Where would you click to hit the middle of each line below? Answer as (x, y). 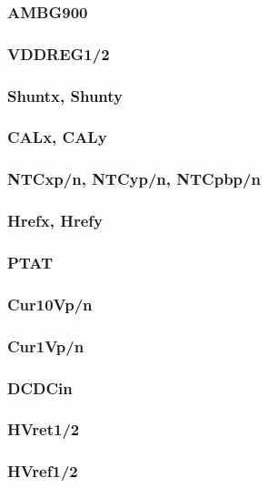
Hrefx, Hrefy (55, 221)
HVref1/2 (43, 471)
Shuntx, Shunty (65, 95)
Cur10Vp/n (50, 304)
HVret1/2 (44, 429)
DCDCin (40, 387)
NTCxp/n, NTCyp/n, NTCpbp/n (134, 179)
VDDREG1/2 (59, 53)
